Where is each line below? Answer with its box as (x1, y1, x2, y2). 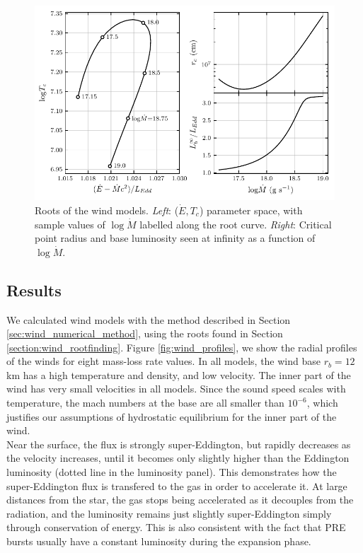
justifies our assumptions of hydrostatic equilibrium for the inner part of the (6, 409, 337, 424)
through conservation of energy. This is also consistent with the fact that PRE (6, 520, 346, 535)
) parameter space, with (199, 202, 303, 217)
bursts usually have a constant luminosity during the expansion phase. (6, 534, 311, 548)
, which (306, 395, 338, 410)
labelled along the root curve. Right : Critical (139, 216, 332, 231)
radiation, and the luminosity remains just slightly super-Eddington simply (6, 506, 332, 520)
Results (6, 279, 62, 301)
